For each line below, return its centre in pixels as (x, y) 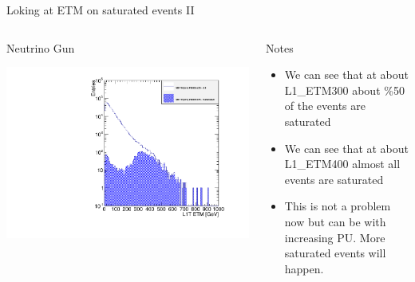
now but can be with (335, 221)
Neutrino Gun (41, 47)
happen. (304, 268)
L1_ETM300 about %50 (344, 90)
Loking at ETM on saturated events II (101, 10)
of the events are (325, 106)
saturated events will (335, 253)
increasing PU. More (335, 237)
